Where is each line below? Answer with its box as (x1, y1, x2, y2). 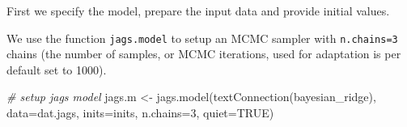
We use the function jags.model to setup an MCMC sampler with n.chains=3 (6, 29, 398, 46)
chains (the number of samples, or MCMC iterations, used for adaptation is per (6, 45, 401, 62)
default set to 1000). (6, 61, 107, 78)
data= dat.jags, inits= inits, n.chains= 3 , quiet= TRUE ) (6, 104, 274, 121)
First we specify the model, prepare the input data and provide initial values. (6, 2, 390, 19)
